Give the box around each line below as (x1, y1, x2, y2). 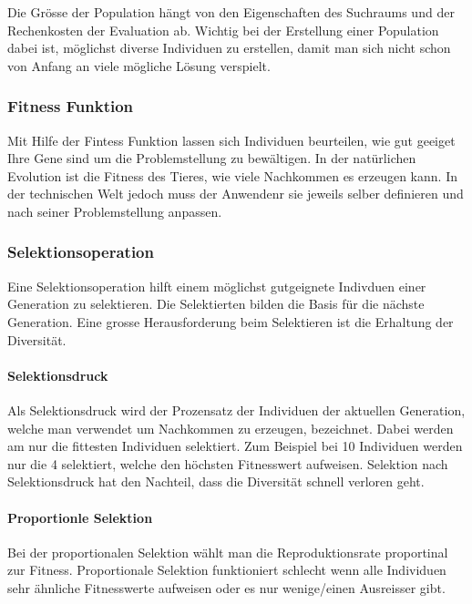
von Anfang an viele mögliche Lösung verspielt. (7, 56, 271, 75)
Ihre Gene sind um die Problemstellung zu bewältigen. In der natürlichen (7, 148, 416, 168)
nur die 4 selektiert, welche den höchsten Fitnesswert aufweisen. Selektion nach (7, 454, 448, 473)
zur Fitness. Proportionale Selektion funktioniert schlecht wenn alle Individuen (7, 560, 446, 579)
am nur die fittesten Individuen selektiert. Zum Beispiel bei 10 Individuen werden (7, 436, 463, 456)
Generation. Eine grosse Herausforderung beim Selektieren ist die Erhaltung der (7, 312, 454, 331)
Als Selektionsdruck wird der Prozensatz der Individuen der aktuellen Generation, (7, 400, 466, 419)
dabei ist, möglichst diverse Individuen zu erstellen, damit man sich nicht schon (7, 38, 451, 57)
